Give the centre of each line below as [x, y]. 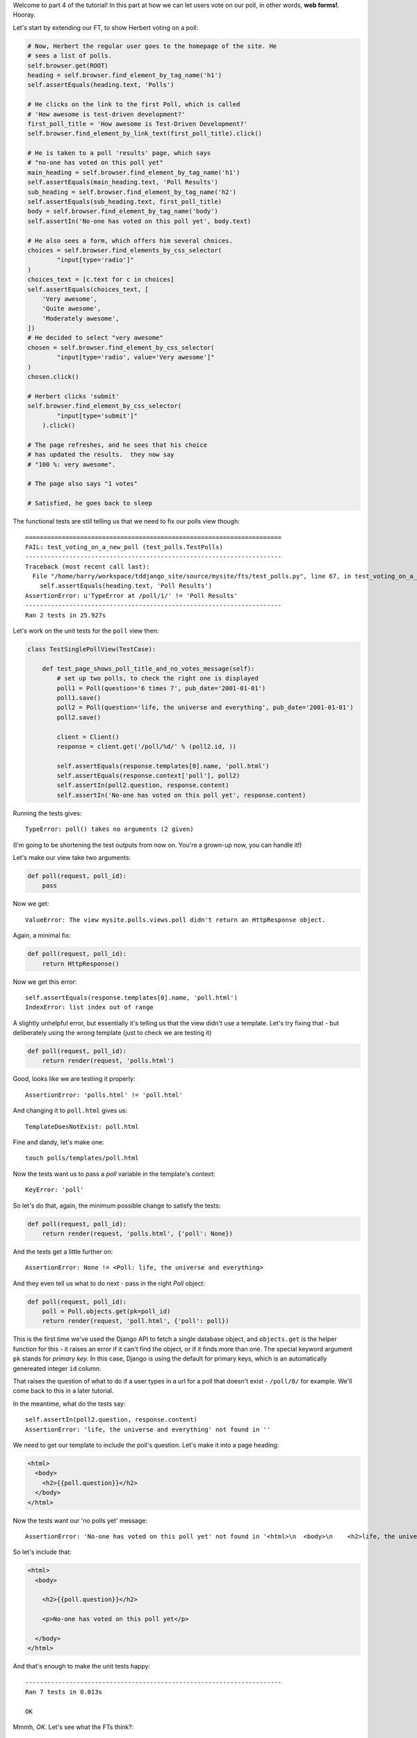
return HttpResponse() [81, 964]
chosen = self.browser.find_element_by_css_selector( [121, 347]
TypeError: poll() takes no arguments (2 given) [109, 829]
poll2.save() [79, 717]
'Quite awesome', [72, 309]
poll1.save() [79, 698]
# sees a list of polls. [70, 56]
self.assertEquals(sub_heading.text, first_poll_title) [125, 202]
